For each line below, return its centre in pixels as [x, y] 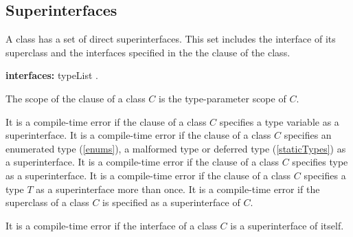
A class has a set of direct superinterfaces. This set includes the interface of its [171, 39]
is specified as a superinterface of [171, 202]
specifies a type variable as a [279, 121]
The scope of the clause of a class [76, 98]
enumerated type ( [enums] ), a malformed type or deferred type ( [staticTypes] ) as [176, 148]
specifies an [308, 135]
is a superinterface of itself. [287, 225]
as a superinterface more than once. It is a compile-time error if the [178, 189]
